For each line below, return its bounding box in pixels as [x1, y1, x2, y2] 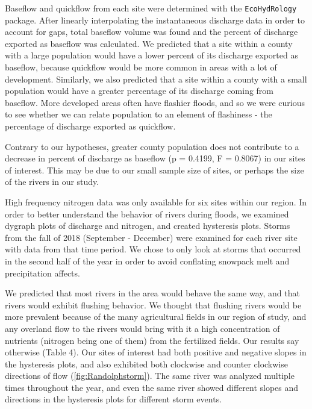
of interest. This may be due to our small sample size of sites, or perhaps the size [5, 163, 304, 176]
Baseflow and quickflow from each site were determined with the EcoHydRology [5, 2, 297, 14]
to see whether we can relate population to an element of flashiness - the [5, 108, 272, 120]
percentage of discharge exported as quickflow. [5, 120, 176, 132]
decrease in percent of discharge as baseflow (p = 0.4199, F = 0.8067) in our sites [5, 152, 305, 164]
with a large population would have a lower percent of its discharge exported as [5, 49, 298, 61]
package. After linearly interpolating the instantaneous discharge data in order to [5, 13, 305, 26]
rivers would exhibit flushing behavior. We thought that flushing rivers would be [5, 298, 302, 311]
